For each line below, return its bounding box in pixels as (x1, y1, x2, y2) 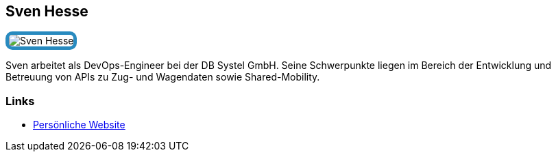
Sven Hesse (5, 3, 88, 20)
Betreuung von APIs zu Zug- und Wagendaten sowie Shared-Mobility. (5, 71, 320, 83)
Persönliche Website (33, 119, 125, 131)
